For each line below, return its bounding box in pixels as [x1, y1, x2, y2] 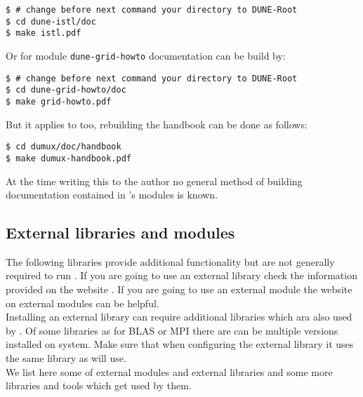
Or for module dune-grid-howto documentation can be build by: [6, 48, 286, 62]
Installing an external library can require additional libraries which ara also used [6, 309, 352, 324]
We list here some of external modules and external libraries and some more [6, 364, 333, 379]
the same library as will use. [6, 351, 126, 365]
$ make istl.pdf [6, 28, 81, 39]
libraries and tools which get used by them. [6, 378, 192, 393]
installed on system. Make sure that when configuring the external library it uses [6, 337, 354, 351]
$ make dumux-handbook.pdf [6, 153, 131, 163]
